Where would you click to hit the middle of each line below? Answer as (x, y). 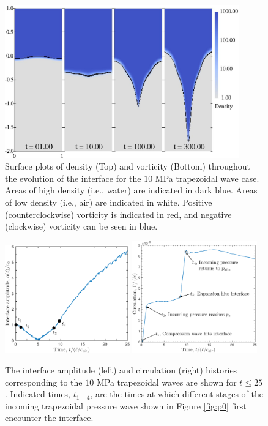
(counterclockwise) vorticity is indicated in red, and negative (118, 214)
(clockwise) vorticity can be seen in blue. (81, 226)
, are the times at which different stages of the (177, 394)
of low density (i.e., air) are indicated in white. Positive (109, 202)
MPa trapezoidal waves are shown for (166, 382)
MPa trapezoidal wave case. (207, 178)
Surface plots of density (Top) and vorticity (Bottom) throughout (128, 166)
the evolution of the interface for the (73, 178)
